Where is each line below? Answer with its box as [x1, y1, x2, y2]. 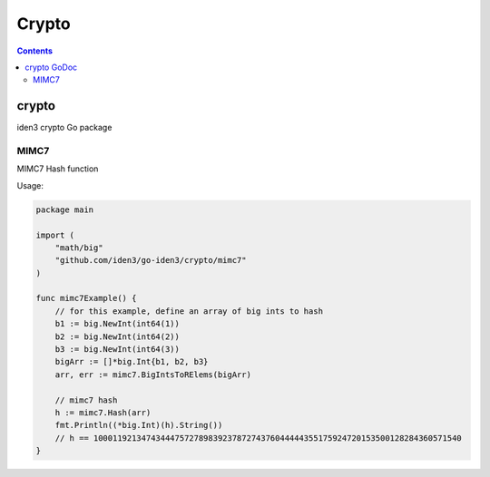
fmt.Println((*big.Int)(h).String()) [54, 420, 223, 431]
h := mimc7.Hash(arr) [54, 408, 152, 417]
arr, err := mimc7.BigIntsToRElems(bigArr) [54, 369, 251, 380]
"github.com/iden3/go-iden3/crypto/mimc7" [54, 255, 247, 266]
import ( [35, 229, 75, 240]
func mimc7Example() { [35, 293, 137, 304]
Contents [16, 45, 54, 56]
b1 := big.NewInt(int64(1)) [54, 318, 181, 329]
